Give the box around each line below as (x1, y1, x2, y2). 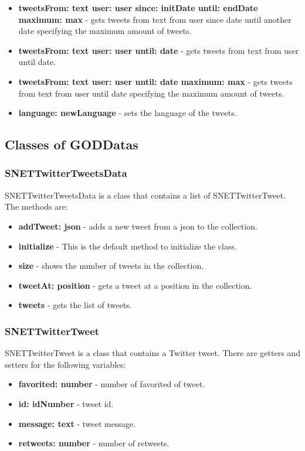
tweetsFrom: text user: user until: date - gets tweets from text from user (18, 44, 299, 56)
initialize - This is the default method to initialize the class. (18, 240, 237, 252)
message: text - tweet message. (18, 417, 136, 429)
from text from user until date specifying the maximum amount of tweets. (18, 87, 284, 99)
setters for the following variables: (5, 358, 126, 370)
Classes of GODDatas (5, 135, 138, 153)
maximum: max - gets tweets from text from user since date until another (18, 13, 292, 25)
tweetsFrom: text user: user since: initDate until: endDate (18, 2, 258, 13)
